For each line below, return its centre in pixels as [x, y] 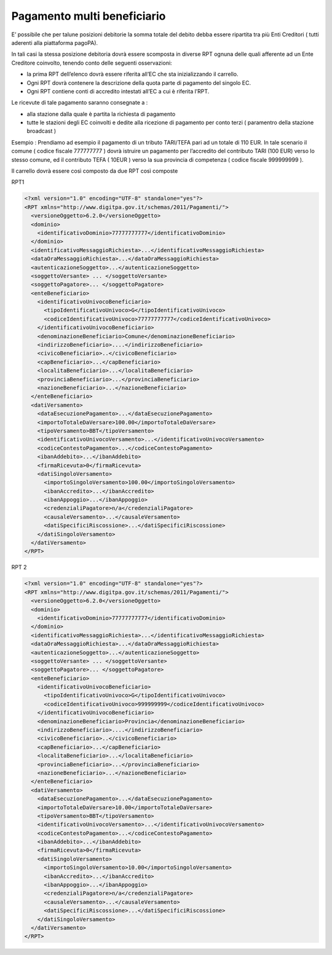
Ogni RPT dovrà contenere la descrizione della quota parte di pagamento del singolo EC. [139, 82]
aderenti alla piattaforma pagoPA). [55, 42]
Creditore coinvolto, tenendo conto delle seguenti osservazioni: [92, 63]
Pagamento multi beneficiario [89, 16]
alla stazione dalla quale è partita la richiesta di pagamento [101, 114]
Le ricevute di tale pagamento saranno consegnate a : [80, 103]
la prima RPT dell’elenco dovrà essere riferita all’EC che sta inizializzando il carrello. [133, 74]
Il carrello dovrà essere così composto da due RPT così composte [95, 171]
